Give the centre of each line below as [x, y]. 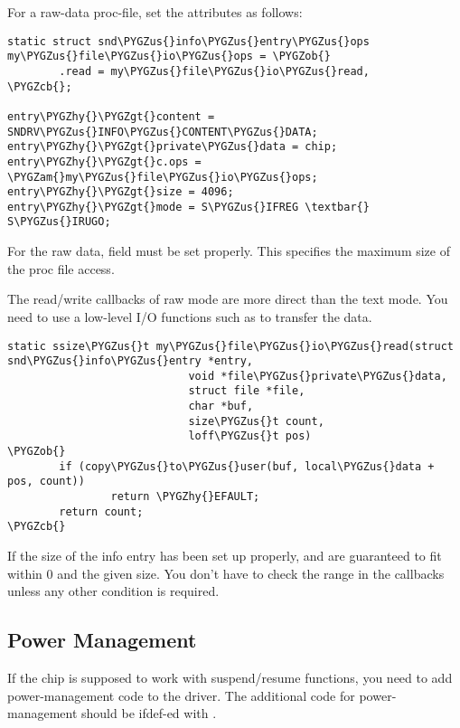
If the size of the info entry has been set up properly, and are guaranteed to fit [225, 556]
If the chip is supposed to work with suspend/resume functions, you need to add [230, 678]
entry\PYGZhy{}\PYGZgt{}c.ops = [104, 161]
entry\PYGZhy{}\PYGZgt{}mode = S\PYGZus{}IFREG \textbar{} [188, 207]
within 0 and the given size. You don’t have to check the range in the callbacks [226, 573]
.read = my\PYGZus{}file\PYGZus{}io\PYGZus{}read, [214, 71]
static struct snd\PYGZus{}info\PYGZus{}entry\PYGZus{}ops [188, 41]
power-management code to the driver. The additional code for [181, 695]
